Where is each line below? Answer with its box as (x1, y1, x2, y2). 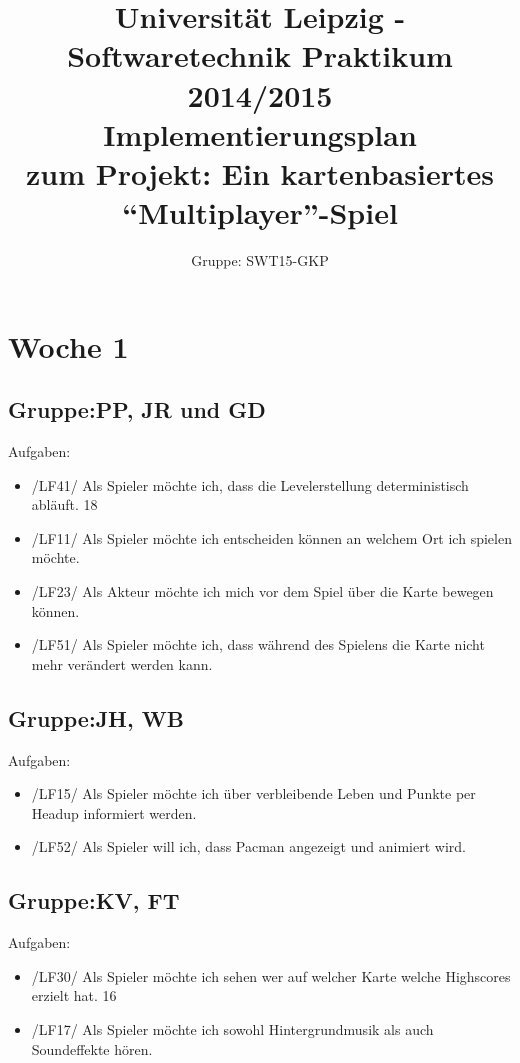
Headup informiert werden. (31, 802, 197, 823)
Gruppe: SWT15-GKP (191, 250, 329, 271)
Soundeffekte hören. (31, 1038, 153, 1059)
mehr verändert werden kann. (31, 653, 213, 674)
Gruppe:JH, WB (8, 702, 184, 733)
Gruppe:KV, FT (8, 885, 180, 916)
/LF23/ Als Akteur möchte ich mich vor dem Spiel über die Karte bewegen (31, 581, 494, 602)
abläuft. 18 (31, 494, 98, 515)
